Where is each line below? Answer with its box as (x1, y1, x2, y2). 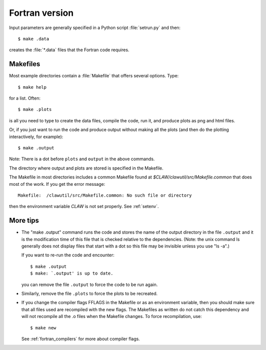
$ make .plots (18, 106, 52, 112)
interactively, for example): (9, 134, 64, 140)
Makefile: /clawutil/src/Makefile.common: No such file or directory (18, 192, 192, 198)
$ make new (30, 325, 57, 330)
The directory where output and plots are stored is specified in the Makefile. (9, 165, 164, 171)
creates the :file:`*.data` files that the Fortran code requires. (9, 47, 130, 53)
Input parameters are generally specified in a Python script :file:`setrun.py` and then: (9, 25, 181, 31)
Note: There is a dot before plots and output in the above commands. (9, 156, 155, 162)
